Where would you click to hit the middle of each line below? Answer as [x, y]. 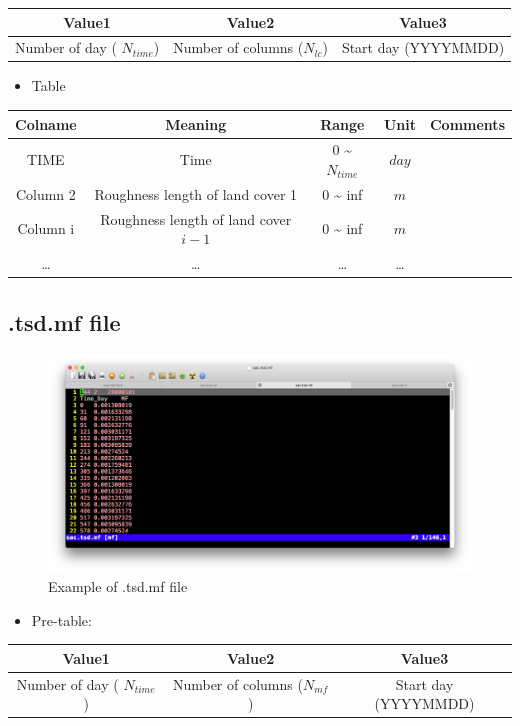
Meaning [196, 123]
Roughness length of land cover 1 [196, 193]
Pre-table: [61, 619]
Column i [46, 228]
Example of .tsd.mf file [118, 586]
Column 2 [45, 193]
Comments [467, 123]
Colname [46, 123]
